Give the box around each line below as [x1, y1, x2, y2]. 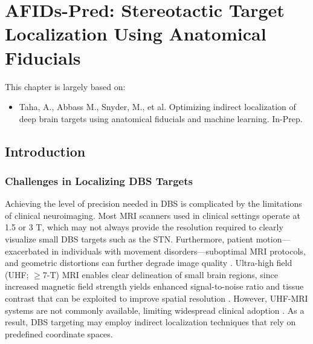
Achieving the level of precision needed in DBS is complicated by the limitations [5, 197, 302, 210]
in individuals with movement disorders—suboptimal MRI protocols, [51, 244, 306, 257]
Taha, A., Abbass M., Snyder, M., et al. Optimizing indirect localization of [19, 100, 296, 113]
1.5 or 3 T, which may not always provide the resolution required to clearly [5, 221, 283, 233]
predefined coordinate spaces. [5, 327, 113, 340]
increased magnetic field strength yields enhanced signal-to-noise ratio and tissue [5, 280, 304, 293]
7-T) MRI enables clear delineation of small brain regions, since [42, 268, 278, 281]
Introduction [5, 141, 86, 160]
